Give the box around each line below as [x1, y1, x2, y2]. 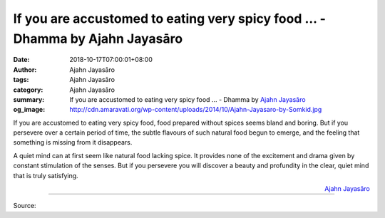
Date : [13, 56, 30, 64]
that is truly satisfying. [13, 171, 78, 180]
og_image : [13, 105, 46, 114]
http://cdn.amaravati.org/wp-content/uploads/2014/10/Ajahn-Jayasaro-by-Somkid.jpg [69, 105, 322, 114]
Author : [13, 65, 37, 74]
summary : [13, 95, 45, 103]
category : [13, 85, 43, 94]
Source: [13, 202, 36, 210]
